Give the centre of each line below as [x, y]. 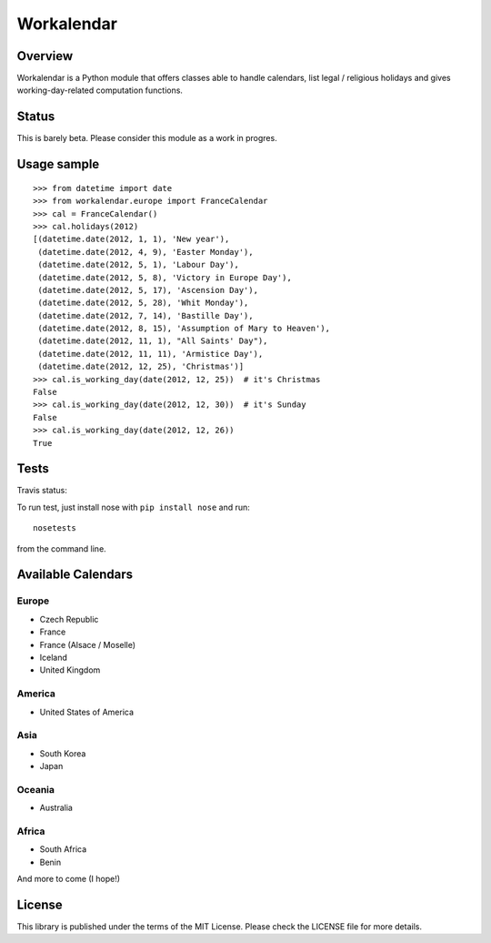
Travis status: [42, 491]
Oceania [35, 789]
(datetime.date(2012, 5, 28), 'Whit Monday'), [143, 303]
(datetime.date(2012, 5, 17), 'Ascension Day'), [148, 290]
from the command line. [61, 548]
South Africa [63, 849]
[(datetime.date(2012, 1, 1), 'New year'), [131, 239]
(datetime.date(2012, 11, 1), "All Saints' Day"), [153, 341]
